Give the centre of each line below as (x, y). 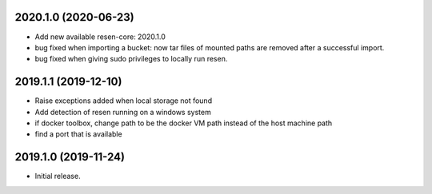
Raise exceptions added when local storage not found (123, 101)
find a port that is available (79, 134)
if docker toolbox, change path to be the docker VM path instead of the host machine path (184, 123)
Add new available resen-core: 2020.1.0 (100, 37)
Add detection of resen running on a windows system (123, 112)
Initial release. (58, 176)
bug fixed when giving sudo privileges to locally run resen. (131, 59)
